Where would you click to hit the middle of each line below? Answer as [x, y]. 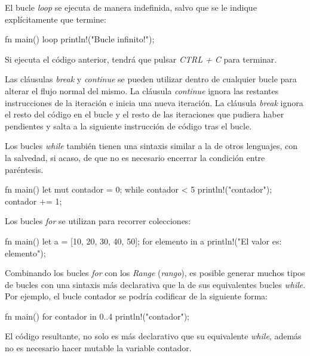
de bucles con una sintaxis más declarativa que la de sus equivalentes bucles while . [155, 284]
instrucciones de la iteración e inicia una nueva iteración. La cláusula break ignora [154, 102]
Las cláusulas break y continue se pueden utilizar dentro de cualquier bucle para [151, 79]
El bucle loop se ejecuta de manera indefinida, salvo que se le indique [131, 7]
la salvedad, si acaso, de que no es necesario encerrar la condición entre [135, 157]
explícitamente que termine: [56, 19]
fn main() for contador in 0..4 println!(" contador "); [97, 316]
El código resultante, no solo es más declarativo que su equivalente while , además [153, 336]
